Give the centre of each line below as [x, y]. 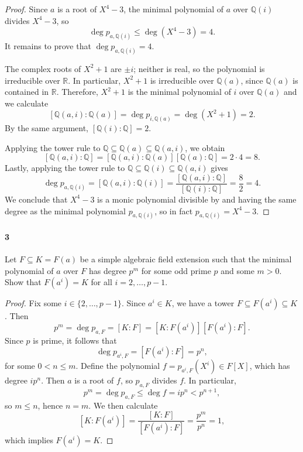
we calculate [27, 103]
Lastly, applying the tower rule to [65, 168]
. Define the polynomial [118, 366]
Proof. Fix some [33, 303]
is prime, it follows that [75, 340]
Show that [23, 282]
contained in [27, 92]
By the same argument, [47, 128]
